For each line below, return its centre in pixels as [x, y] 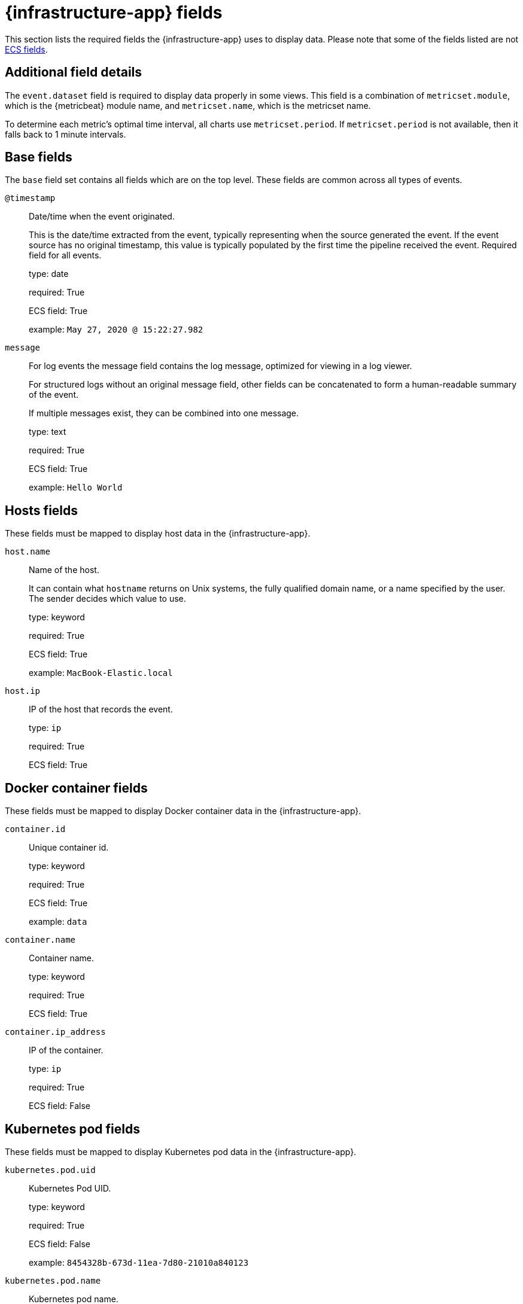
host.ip [23, 691]
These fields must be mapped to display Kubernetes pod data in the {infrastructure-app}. [181, 1151]
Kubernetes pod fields [72, 1129]
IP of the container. [66, 1050]
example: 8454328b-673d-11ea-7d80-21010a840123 [139, 1262]
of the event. [54, 395]
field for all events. [65, 255]
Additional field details [74, 72]
